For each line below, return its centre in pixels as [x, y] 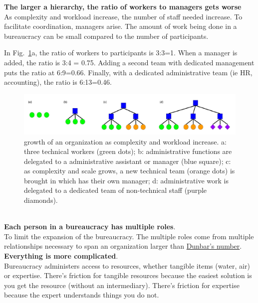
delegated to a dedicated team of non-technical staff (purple [116, 190]
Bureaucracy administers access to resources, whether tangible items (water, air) [127, 265]
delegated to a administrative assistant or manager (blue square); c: [128, 161]
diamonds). [41, 200]
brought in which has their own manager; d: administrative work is [126, 180]
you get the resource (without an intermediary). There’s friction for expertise [122, 285]
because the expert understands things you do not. [82, 295]
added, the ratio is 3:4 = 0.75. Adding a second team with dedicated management [129, 62]
